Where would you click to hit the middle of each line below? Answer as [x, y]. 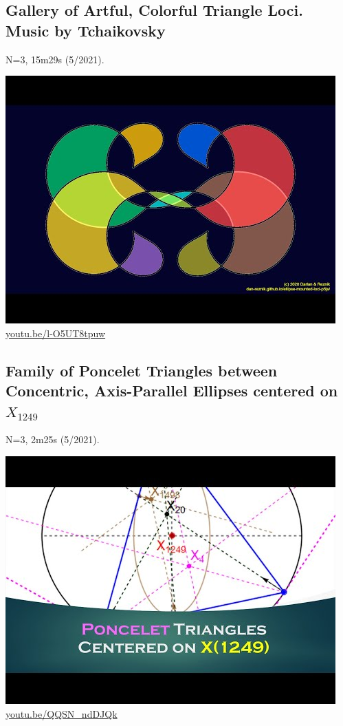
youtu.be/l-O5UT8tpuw [56, 333]
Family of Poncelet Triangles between [142, 370]
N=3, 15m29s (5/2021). [55, 59]
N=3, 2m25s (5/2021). [53, 439]
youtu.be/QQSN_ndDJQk [62, 713]
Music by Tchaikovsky [86, 30]
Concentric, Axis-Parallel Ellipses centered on [172, 391]
